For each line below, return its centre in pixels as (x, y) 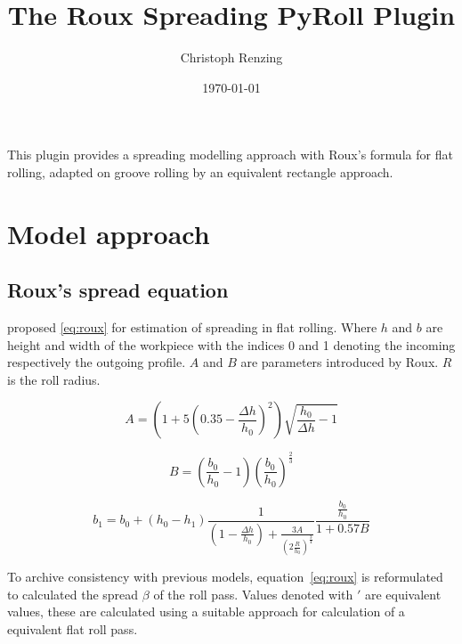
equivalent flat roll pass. (73, 629)
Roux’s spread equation (118, 290)
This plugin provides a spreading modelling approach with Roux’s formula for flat (230, 155)
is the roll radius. (54, 379)
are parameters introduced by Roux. (340, 362)
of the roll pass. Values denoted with (253, 594)
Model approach (109, 233)
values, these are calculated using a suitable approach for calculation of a (206, 611)
